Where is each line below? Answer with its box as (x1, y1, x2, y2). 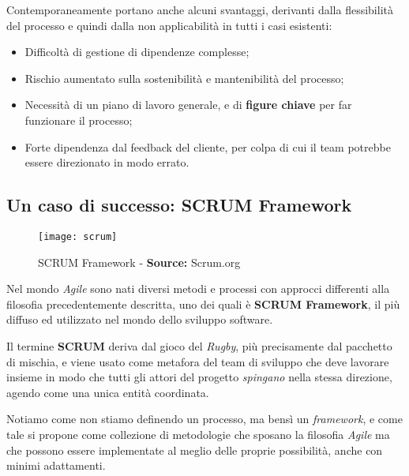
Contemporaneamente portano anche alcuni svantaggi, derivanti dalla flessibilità (6, 2, 393, 17)
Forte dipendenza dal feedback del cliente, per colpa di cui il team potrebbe (24, 138, 391, 155)
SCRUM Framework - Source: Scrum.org (38, 253, 241, 270)
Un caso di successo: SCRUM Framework (6, 193, 352, 217)
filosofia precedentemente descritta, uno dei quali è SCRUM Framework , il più (6, 295, 400, 312)
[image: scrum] (38, 231, 118, 242)
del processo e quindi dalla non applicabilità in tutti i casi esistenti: (6, 17, 332, 33)
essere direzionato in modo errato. (24, 154, 189, 171)
